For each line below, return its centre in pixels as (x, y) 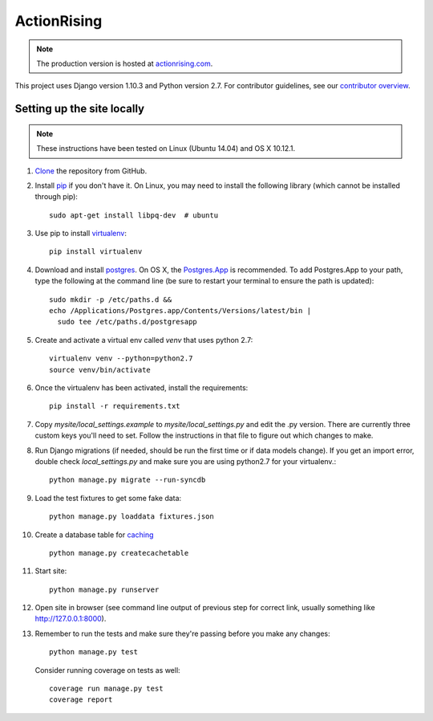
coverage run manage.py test (106, 689)
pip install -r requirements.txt (115, 406)
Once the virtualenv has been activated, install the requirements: (142, 387)
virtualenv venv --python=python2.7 (121, 358)
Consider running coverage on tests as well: (107, 670)
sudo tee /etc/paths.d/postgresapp (127, 322)
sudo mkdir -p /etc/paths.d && (111, 299)
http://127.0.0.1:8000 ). (71, 619)
